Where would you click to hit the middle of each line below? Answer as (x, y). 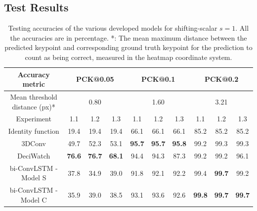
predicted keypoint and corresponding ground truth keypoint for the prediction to (128, 47)
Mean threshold (34, 97)
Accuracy (34, 74)
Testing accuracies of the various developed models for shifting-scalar (113, 28)
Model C (34, 199)
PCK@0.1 (158, 79)
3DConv (34, 143)
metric (34, 84)
